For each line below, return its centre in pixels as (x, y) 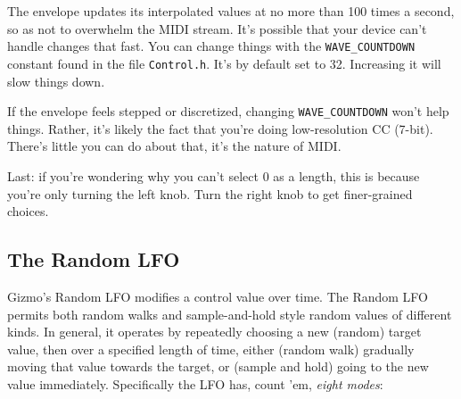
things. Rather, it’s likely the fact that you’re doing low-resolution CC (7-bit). (220, 128)
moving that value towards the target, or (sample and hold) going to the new (218, 366)
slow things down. (56, 81)
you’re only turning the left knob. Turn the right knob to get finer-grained (210, 193)
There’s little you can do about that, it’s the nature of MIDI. (174, 146)
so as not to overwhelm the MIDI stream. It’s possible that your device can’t (217, 28)
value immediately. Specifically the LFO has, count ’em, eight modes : (195, 383)
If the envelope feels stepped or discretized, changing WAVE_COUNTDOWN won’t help (228, 111)
